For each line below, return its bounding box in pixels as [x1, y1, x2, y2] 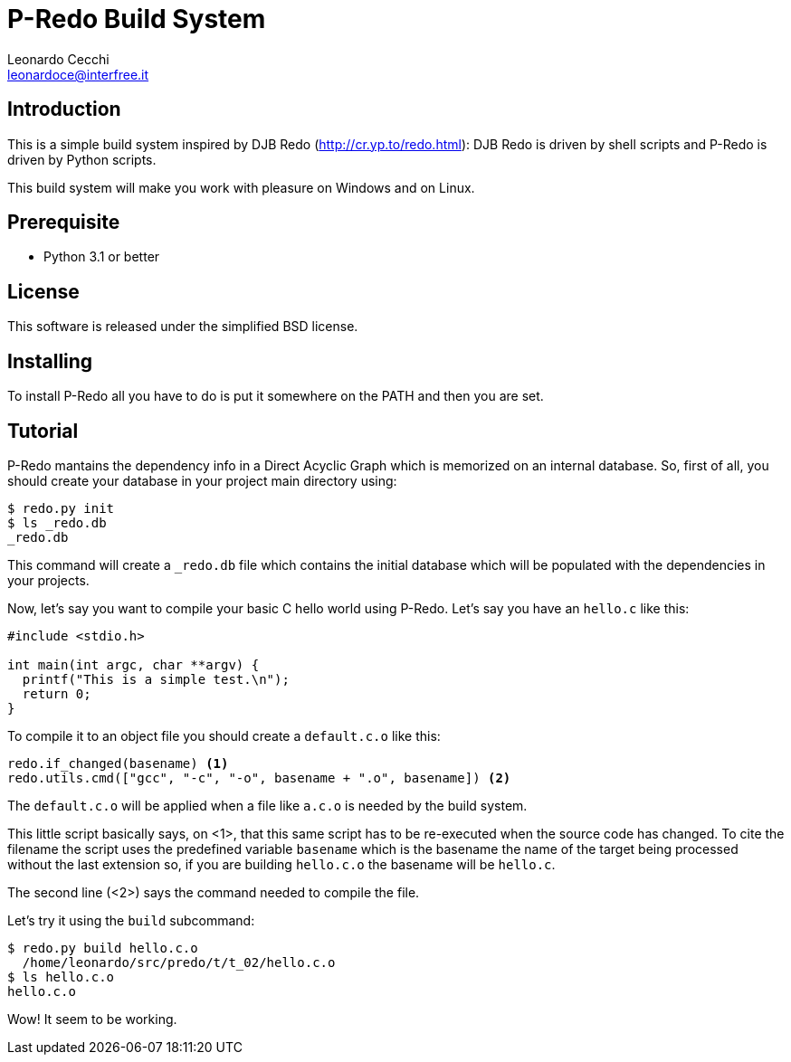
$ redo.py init [7, 500, 115, 516]
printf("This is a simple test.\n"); [22, 671, 290, 687]
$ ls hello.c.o [7, 969, 115, 984]
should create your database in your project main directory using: [7, 472, 397, 488]
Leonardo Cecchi [7, 51, 110, 67]
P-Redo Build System [7, 4, 266, 34]
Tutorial [7, 419, 79, 442]
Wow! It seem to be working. [7, 1010, 177, 1027]
